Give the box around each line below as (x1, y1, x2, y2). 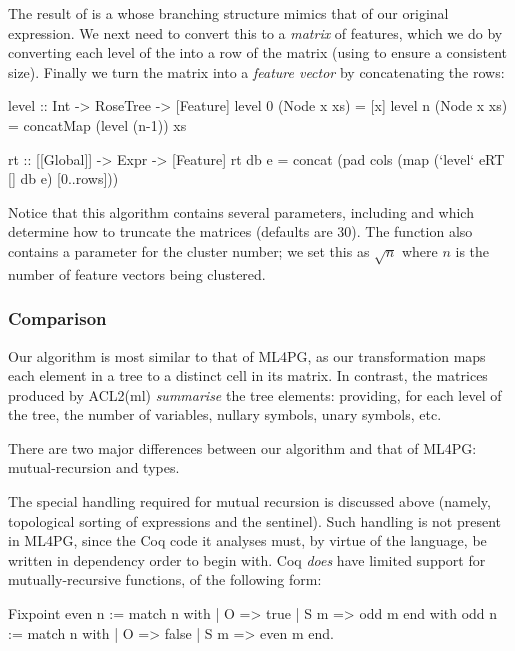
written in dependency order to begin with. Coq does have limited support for (8, 549, 486, 570)
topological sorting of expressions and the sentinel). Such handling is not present (8, 510, 502, 531)
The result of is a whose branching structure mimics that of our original (8, 3, 449, 23)
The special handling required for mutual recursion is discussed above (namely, (8, 491, 491, 512)
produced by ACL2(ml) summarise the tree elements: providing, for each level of (8, 384, 502, 405)
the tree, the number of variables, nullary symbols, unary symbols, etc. (8, 404, 442, 425)
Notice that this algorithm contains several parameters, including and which (8, 201, 474, 222)
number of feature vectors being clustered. (8, 263, 266, 284)
